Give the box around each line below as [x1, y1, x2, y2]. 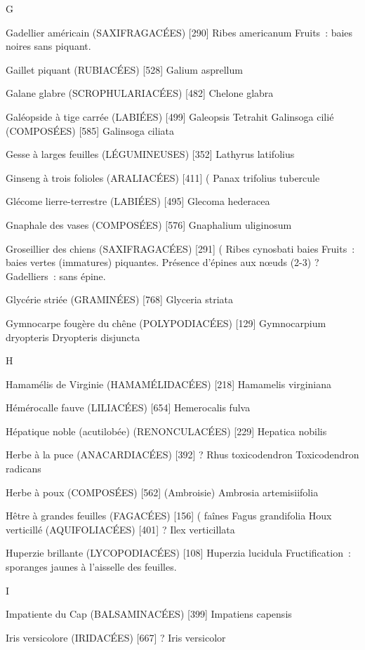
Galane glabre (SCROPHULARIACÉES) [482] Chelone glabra [6, 86, 274, 100]
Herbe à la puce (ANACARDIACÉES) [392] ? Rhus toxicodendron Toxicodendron [6, 447, 359, 462]
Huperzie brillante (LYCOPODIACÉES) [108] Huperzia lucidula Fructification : [6, 545, 351, 560]
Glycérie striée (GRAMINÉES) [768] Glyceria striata [6, 292, 233, 307]
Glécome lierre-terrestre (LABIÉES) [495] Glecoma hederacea [6, 194, 270, 208]
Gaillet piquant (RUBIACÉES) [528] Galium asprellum [6, 62, 243, 77]
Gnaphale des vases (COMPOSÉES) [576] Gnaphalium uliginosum [6, 217, 292, 232]
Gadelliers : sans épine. [6, 268, 106, 283]
